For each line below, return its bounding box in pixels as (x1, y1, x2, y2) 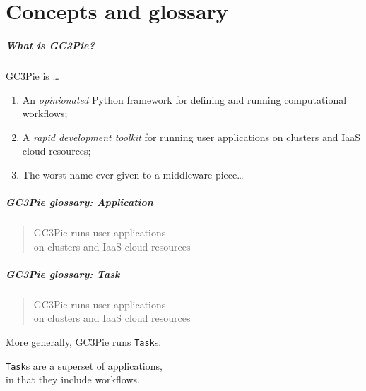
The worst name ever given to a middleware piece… (22, 167, 244, 181)
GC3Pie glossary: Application (6, 195, 153, 210)
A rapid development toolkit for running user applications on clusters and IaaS (22, 129, 360, 144)
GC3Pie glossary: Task (6, 266, 120, 281)
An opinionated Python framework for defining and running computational (22, 92, 347, 107)
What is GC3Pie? (6, 37, 95, 52)
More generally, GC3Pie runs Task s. (6, 335, 162, 349)
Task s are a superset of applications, (6, 358, 163, 373)
